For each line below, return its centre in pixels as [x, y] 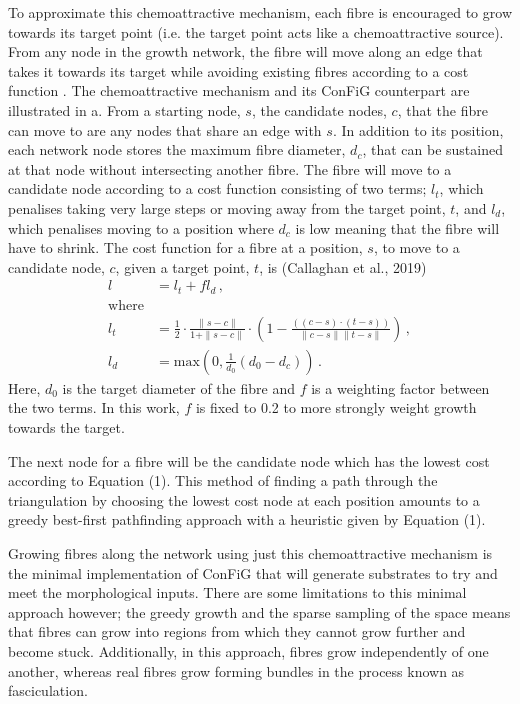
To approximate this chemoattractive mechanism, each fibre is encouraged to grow [260, 12]
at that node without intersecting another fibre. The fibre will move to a [230, 168]
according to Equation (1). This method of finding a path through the [223, 480]
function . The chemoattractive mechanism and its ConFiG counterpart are [239, 90]
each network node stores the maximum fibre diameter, [177, 149]
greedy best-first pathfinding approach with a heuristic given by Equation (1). [247, 519]
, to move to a [416, 247]
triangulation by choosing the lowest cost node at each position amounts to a [244, 499]
